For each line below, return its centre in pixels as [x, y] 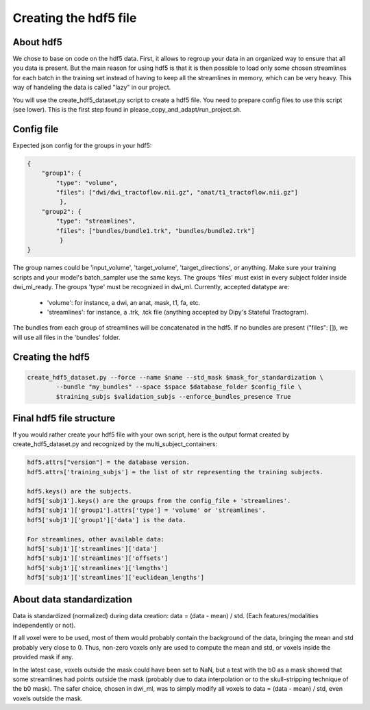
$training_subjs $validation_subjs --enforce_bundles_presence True [173, 396]
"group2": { [62, 211]
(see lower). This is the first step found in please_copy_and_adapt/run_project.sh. [127, 110]
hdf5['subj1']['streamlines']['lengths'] [98, 568]
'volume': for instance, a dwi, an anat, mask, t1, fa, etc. [124, 302]
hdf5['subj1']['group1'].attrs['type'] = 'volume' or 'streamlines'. [146, 510]
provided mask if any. [43, 657]
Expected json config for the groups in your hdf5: [82, 145]
